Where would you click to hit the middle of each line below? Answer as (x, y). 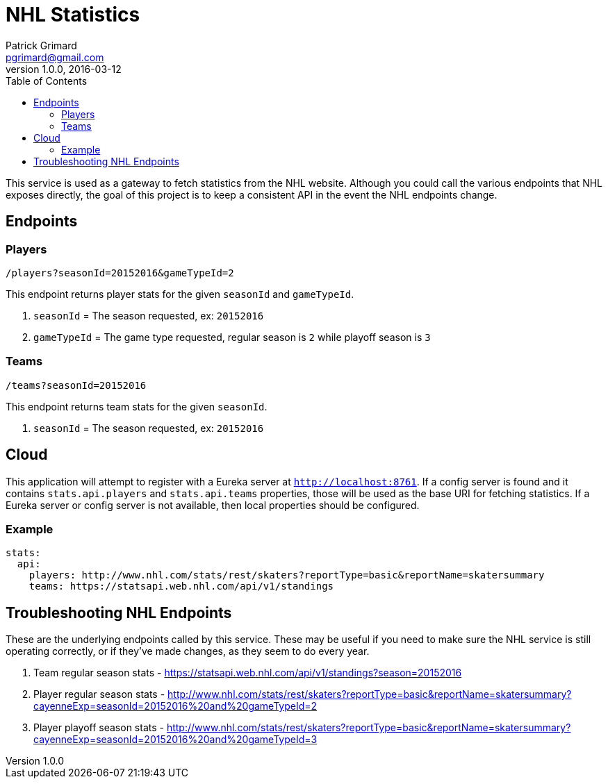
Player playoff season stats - (99, 728)
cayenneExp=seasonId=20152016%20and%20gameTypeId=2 (175, 706)
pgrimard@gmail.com (55, 57)
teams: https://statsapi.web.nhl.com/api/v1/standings (181, 586)
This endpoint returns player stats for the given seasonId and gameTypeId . (180, 294)
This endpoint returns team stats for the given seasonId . (137, 406)
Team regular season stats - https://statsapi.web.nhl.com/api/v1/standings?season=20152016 (248, 673)
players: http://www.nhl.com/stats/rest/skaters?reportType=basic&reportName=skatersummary (287, 575)
